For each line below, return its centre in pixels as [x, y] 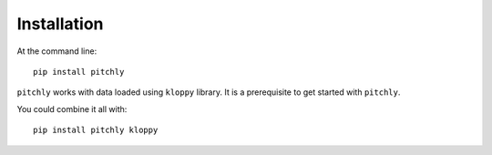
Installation [60, 24]
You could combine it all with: [72, 108]
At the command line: [57, 51]
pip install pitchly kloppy [96, 130]
